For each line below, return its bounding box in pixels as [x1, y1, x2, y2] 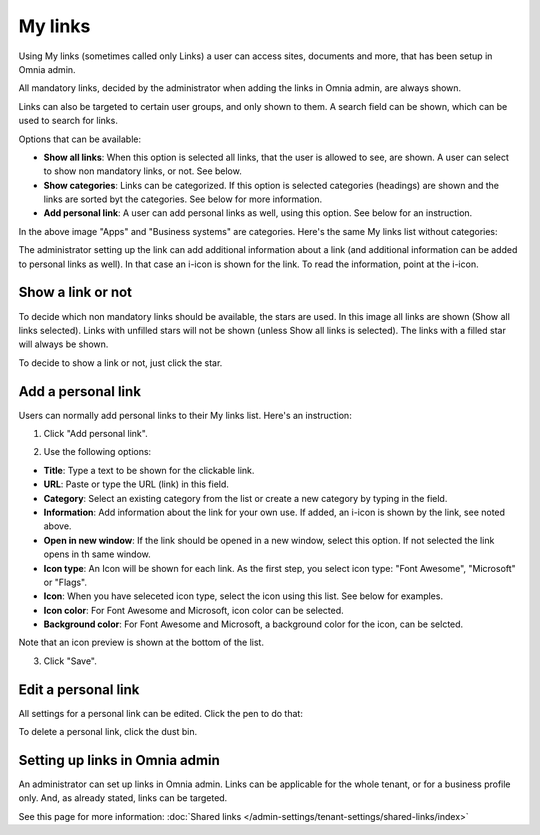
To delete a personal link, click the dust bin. [18, 726, 198, 738]
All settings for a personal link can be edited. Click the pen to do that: [18, 707, 304, 719]
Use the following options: [43, 446, 152, 458]
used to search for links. [18, 115, 119, 127]
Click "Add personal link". [43, 428, 149, 439]
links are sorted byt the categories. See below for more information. [43, 193, 323, 205]
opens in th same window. [43, 548, 152, 560]
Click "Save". [43, 655, 97, 667]
